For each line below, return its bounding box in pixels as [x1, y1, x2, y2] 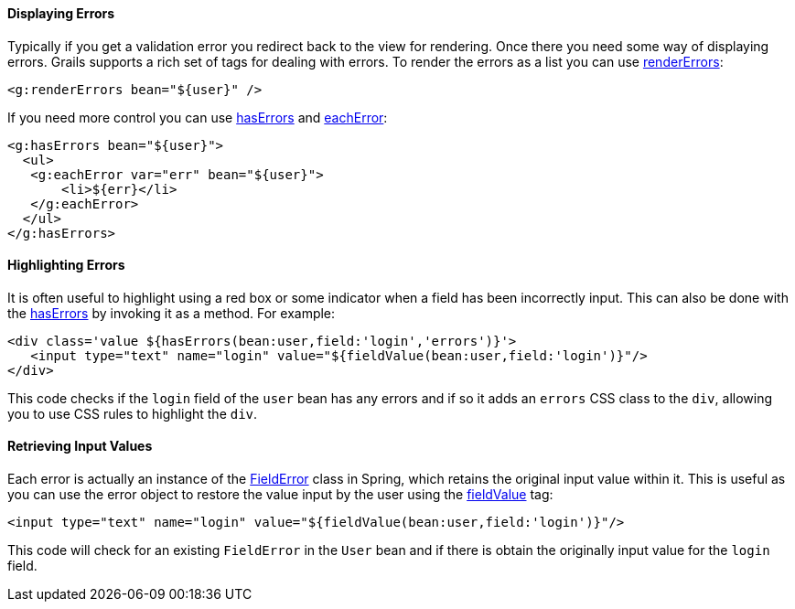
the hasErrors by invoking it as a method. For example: [7, 304, 336, 321]
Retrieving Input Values [7, 438, 153, 454]
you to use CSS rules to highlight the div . [7, 405, 258, 422]
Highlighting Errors [7, 257, 125, 273]
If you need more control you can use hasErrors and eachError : [7, 109, 388, 125]
